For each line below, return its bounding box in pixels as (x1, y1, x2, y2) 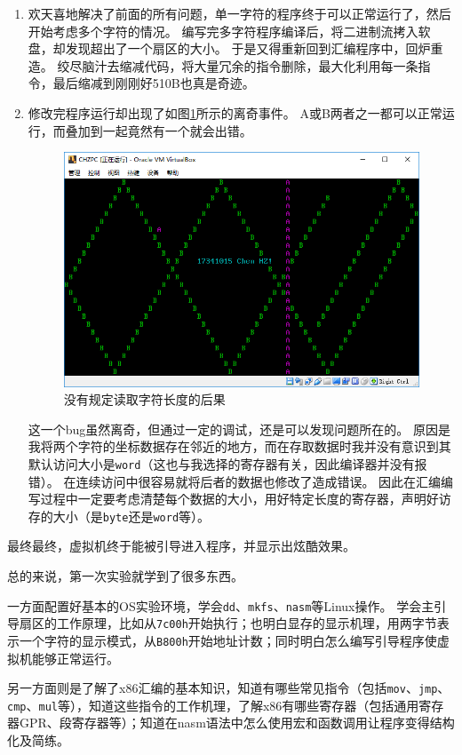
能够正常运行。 (31, 648, 119, 667)
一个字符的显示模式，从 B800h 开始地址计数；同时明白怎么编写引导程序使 (19, 631, 437, 649)
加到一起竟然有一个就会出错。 (77, 121, 252, 139)
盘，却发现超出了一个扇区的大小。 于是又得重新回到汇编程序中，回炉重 (28, 39, 443, 58)
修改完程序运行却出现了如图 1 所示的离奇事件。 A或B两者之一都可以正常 (28, 103, 442, 122)
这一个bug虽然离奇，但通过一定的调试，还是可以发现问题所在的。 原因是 (28, 419, 451, 438)
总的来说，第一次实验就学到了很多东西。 (7, 567, 243, 585)
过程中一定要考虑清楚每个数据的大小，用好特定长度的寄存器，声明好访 (40, 489, 451, 508)
